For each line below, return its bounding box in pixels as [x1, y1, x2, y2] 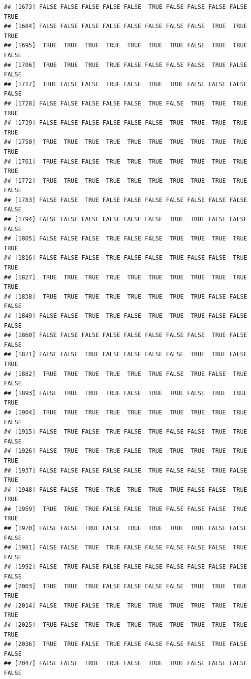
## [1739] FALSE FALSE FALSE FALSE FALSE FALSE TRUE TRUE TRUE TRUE [4, 119, 247, 127]
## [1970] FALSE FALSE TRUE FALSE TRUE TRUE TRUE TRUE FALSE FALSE [4, 525, 247, 532]
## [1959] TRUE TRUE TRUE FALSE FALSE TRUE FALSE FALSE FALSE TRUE [4, 505, 247, 512]
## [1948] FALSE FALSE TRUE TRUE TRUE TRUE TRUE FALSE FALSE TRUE [4, 486, 247, 493]
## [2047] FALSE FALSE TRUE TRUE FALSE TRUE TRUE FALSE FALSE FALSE [4, 660, 247, 667]
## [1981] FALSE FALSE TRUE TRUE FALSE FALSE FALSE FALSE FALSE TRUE [4, 544, 247, 551]
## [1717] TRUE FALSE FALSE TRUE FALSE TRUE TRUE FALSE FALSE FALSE [4, 80, 247, 88]
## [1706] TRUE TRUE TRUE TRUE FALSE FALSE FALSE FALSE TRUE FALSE [4, 61, 247, 68]
